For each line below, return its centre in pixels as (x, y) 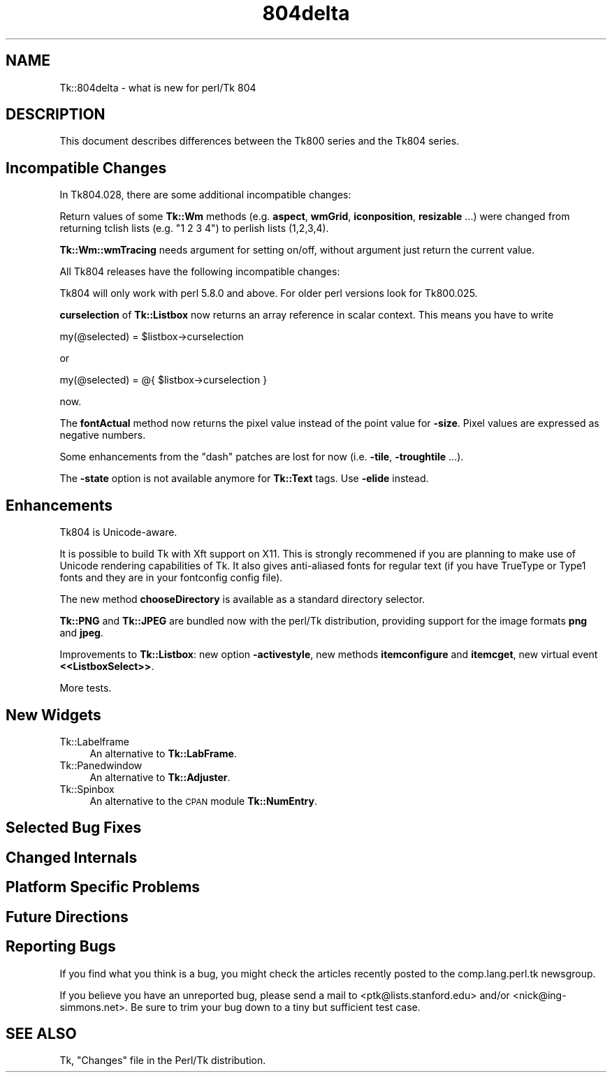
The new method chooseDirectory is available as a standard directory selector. (242, 599)
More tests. (86, 688)
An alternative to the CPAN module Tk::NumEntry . (203, 801)
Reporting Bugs (61, 947)
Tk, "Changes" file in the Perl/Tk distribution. (163, 1061)
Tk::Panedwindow (101, 765)
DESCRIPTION (56, 115)
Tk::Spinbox (87, 789)
